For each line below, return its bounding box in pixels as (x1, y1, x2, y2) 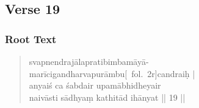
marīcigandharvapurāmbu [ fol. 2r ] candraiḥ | (29, 67, 195, 79)
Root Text (5, 31, 57, 46)
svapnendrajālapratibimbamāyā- (29, 55, 149, 67)
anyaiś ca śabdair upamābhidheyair (29, 79, 161, 92)
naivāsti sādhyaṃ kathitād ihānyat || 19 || (29, 90, 186, 103)
